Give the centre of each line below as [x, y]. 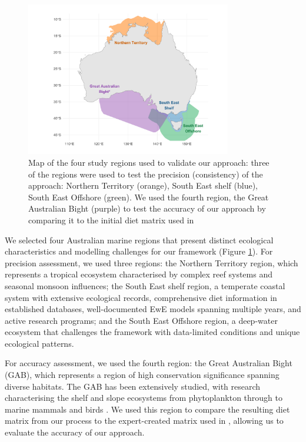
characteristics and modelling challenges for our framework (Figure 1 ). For [139, 251]
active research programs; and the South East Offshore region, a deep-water [141, 320]
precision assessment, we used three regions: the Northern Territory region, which [152, 262]
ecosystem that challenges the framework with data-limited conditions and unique [152, 332]
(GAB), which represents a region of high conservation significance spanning [142, 375]
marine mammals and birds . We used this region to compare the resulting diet [147, 409]
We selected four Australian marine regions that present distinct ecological [139, 240]
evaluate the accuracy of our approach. [75, 432]
